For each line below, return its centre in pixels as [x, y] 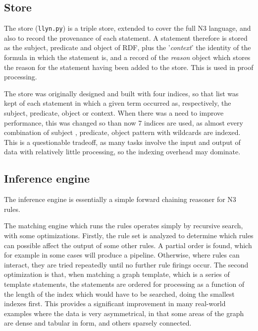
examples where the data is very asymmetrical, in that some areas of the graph [124, 313]
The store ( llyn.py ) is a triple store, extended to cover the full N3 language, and [128, 28]
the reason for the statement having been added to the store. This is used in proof [129, 67]
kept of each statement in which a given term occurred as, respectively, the [118, 103]
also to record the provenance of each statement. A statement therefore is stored [126, 37]
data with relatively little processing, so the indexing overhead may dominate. [122, 152]
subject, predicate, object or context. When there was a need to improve [114, 113]
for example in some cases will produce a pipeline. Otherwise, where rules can [122, 255]
